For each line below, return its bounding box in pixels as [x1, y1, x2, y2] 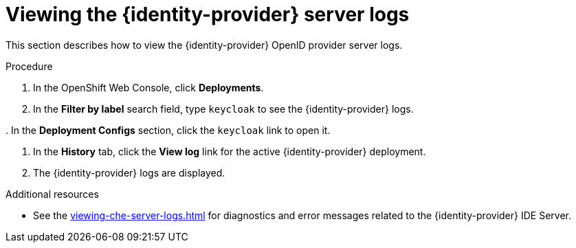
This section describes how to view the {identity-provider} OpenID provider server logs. [5, 38, 403, 51]
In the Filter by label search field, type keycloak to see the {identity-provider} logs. [33, 102, 414, 115]
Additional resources [5, 188, 99, 200]
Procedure [5, 60, 53, 72]
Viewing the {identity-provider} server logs [5, 3, 410, 26]
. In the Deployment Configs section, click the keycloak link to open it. [5, 124, 331, 136]
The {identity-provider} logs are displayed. [33, 166, 225, 179]
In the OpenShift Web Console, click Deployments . [33, 81, 264, 93]
